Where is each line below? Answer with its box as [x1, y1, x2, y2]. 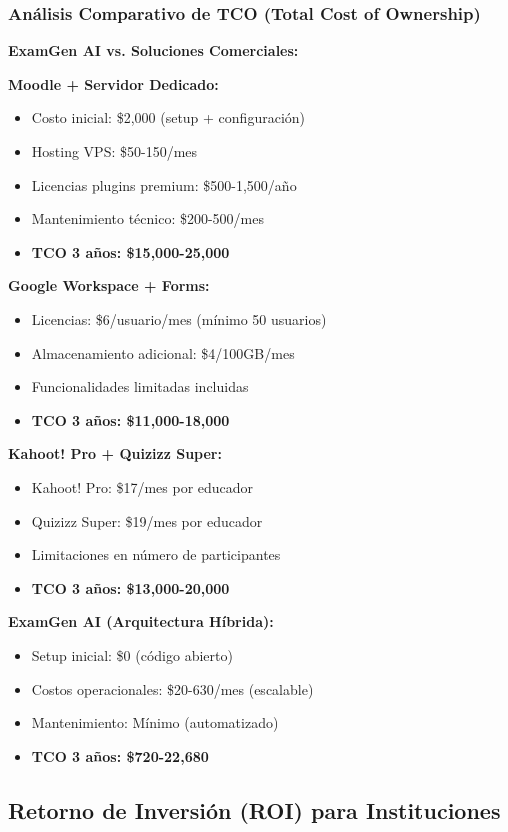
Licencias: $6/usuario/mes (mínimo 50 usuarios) [31, 308, 327, 329]
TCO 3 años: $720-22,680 [31, 745, 209, 766]
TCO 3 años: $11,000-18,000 [31, 409, 230, 430]
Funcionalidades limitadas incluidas [31, 376, 249, 397]
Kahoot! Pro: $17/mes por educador [31, 476, 254, 497]
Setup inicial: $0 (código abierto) [31, 644, 233, 665]
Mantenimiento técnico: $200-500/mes [31, 208, 265, 229]
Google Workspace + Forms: [8, 275, 210, 296]
